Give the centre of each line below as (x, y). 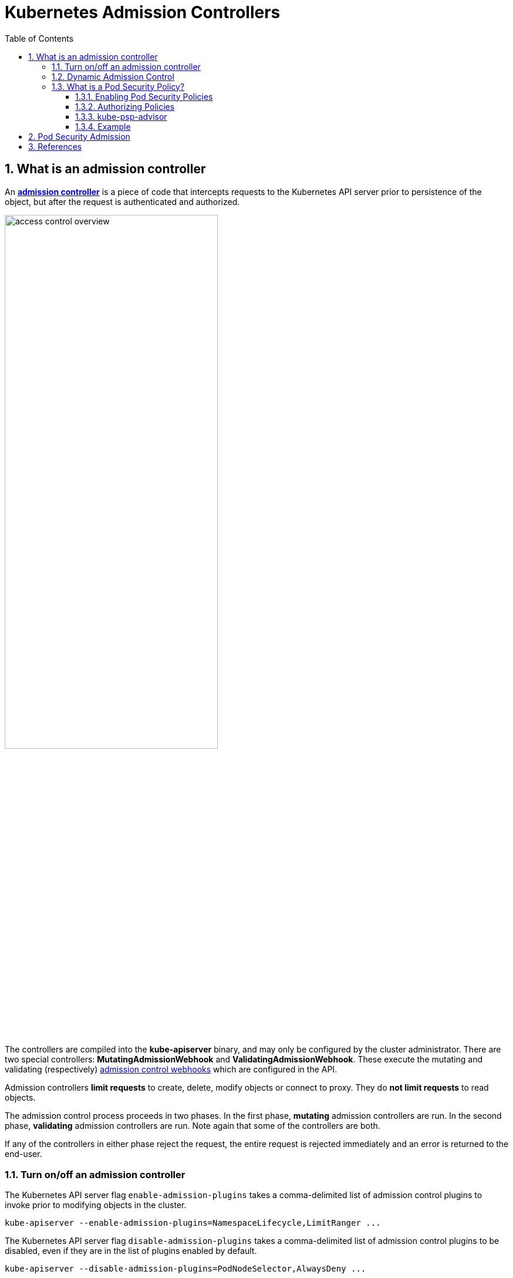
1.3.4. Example (103, 126)
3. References (55, 146)
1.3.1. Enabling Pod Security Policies (144, 96)
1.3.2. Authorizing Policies (125, 106)
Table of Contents (39, 38)
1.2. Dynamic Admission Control (113, 76)
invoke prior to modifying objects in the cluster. (96, 1205)
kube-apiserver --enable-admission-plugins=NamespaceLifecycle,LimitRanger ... (193, 1223)
